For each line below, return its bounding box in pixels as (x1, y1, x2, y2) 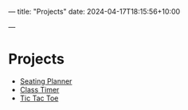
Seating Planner (19, 76, 72, 86)
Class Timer (19, 84, 60, 94)
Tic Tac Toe (19, 93, 59, 103)
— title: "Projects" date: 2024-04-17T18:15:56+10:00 (8, 7, 181, 16)
